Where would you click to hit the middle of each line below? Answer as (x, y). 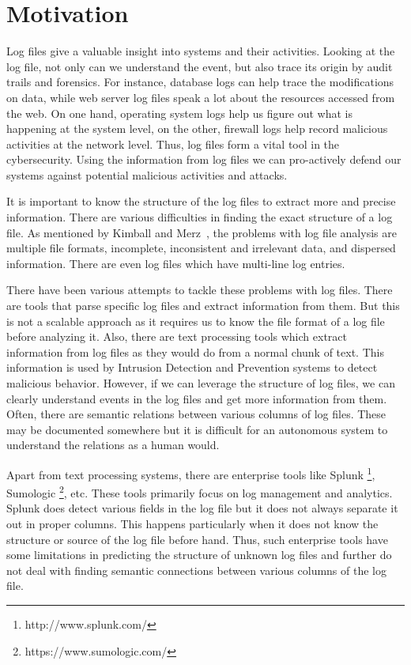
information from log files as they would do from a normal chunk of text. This (195, 351)
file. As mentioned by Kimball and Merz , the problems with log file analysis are (202, 232)
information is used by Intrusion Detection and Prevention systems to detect (192, 367)
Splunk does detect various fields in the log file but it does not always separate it (202, 508)
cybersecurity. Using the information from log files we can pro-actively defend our (204, 159)
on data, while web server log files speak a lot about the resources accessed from (201, 97)
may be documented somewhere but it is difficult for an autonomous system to (197, 429)
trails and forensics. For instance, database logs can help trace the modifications (200, 82)
